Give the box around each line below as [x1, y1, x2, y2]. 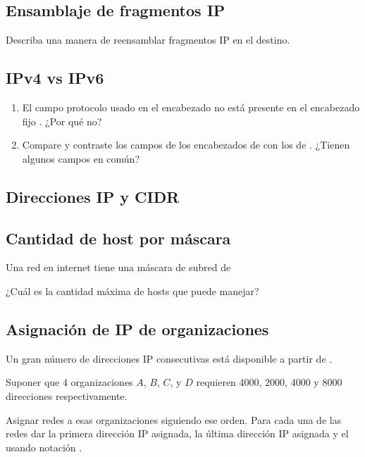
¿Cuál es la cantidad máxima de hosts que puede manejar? [6, 283, 259, 298]
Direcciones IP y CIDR [6, 185, 180, 207]
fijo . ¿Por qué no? [22, 113, 102, 128]
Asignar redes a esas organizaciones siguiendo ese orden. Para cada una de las [6, 412, 342, 427]
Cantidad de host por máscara [6, 227, 231, 249]
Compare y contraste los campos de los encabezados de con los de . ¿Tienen [22, 137, 350, 152]
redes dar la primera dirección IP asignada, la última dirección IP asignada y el [6, 426, 349, 441]
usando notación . [6, 439, 82, 454]
